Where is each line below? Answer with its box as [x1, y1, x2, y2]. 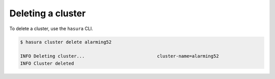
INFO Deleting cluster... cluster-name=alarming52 [20, 54, 219, 59]
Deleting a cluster [9, 8, 86, 19]
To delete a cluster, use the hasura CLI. [9, 25, 94, 32]
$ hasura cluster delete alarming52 [20, 39, 112, 45]
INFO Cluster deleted [20, 60, 74, 66]
